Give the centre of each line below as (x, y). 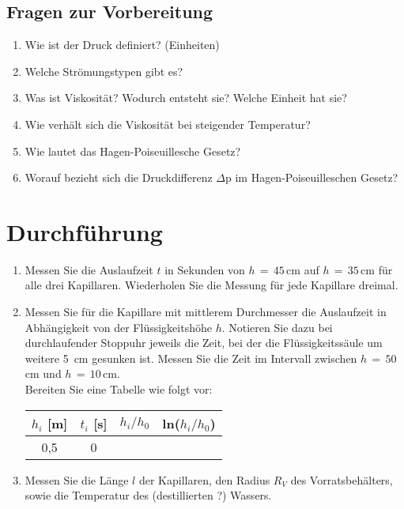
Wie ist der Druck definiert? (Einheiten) (122, 45)
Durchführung (85, 231)
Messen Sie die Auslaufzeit (89, 269)
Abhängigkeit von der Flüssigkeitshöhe (118, 327)
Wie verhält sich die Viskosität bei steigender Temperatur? (168, 124)
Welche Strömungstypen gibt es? (104, 71)
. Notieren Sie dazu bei (277, 327)
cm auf (303, 269)
